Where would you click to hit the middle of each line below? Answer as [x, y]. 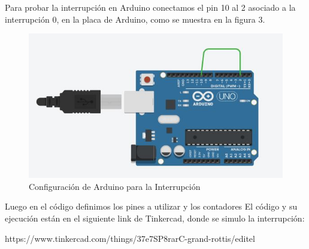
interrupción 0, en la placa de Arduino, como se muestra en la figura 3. [135, 19]
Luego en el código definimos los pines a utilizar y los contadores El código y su [151, 206]
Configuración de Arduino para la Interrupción [115, 186]
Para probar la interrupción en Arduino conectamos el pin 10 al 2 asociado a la [150, 7]
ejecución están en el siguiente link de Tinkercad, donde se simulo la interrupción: [155, 218]
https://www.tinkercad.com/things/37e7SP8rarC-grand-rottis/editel [130, 238]
